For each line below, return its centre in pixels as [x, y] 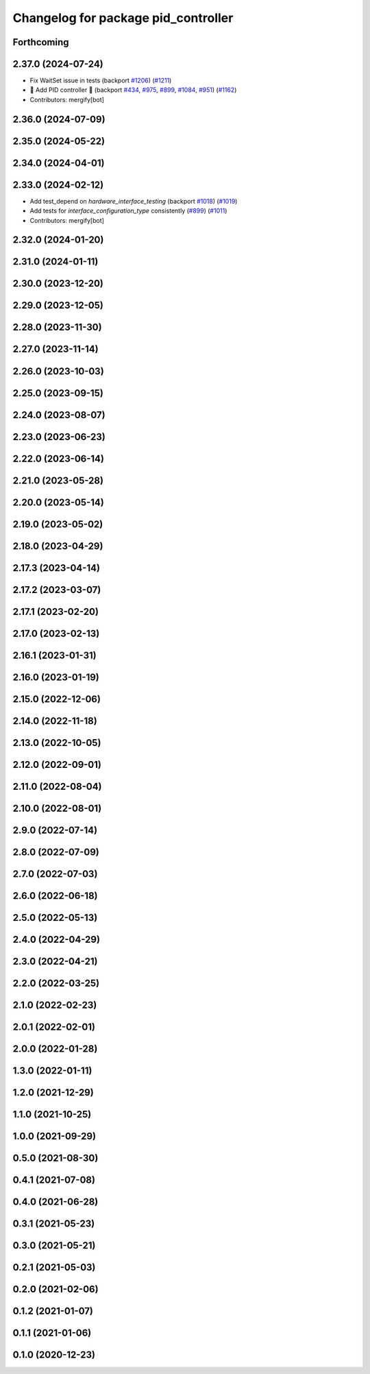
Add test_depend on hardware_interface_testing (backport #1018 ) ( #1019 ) [134, 201]
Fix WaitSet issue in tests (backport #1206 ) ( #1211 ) [101, 81]
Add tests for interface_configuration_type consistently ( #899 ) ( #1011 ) [128, 211]
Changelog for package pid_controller [123, 18]
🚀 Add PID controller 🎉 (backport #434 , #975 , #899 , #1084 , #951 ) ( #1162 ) [133, 90]
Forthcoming [41, 42]
